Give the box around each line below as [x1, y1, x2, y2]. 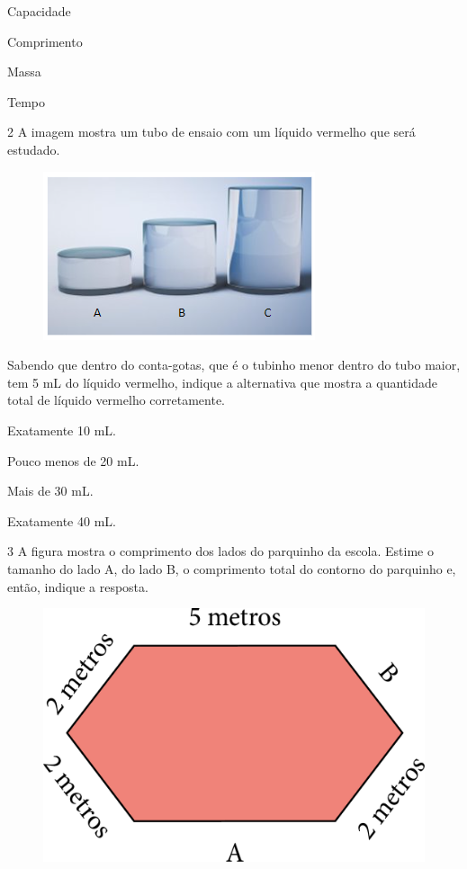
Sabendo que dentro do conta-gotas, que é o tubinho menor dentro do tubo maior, [7, 355, 461, 374]
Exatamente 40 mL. [7, 511, 116, 530]
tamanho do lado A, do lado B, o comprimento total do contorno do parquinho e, [7, 559, 456, 578]
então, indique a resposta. [7, 577, 148, 596]
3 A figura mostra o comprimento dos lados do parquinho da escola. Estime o [7, 542, 434, 560]
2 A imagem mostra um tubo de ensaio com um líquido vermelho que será [7, 122, 416, 141]
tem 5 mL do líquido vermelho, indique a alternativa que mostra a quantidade [7, 372, 437, 391]
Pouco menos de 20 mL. [7, 451, 139, 470]
